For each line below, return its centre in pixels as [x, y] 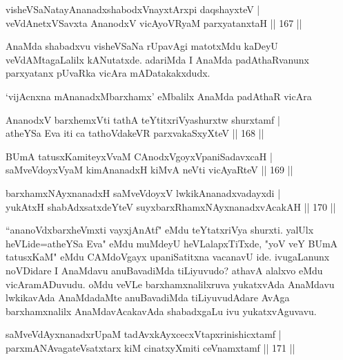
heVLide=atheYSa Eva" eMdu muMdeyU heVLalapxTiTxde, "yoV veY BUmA [172, 243]
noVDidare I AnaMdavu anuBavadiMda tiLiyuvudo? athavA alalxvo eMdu [164, 270]
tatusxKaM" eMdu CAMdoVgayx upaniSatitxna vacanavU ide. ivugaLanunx [168, 257]
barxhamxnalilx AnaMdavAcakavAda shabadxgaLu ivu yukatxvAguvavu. [161, 311]
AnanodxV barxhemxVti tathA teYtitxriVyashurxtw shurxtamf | [143, 119]
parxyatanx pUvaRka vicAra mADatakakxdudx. [108, 73]
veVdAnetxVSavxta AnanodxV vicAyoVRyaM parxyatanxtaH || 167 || [154, 22]
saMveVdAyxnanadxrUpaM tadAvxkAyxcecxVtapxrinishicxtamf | [144, 334]
